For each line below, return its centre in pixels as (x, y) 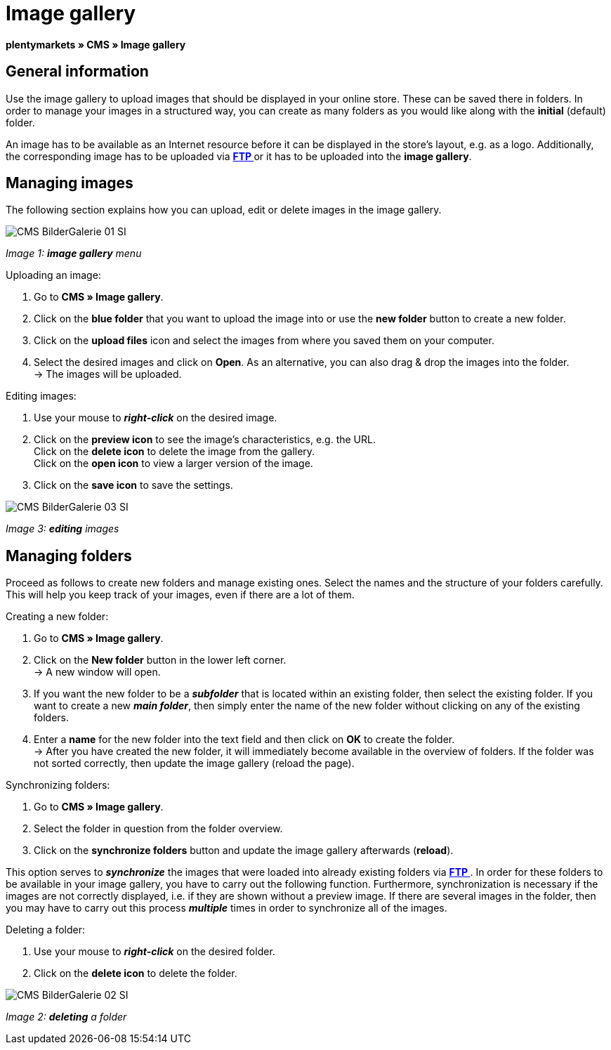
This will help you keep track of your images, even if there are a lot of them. (180, 595)
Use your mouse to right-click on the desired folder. (155, 952)
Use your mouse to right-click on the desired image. (156, 418)
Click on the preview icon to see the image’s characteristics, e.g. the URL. (205, 440)
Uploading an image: (53, 275)
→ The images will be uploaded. (108, 374)
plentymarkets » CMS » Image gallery (96, 44)
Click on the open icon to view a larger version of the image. (173, 464)
